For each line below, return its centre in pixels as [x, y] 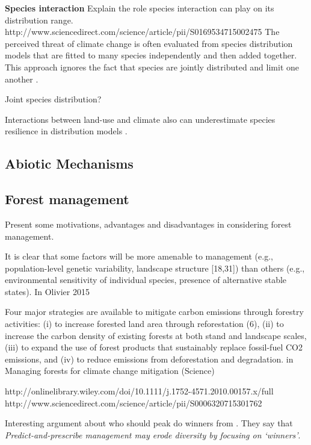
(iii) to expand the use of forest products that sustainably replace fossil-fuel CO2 [154, 347]
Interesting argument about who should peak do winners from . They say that [149, 423]
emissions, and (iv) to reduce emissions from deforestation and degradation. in [149, 359]
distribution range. [39, 20]
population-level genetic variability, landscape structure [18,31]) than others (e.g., [155, 268]
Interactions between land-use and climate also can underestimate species [140, 119]
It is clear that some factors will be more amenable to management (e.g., [139, 256]
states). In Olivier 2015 [47, 291]
